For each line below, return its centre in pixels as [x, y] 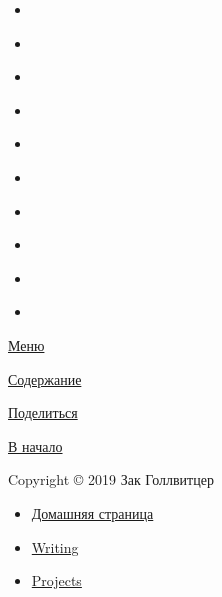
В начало [35, 445]
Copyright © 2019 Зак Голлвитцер [111, 479]
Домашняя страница [92, 512]
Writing [55, 546]
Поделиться [43, 412]
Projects [56, 580]
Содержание [45, 378]
